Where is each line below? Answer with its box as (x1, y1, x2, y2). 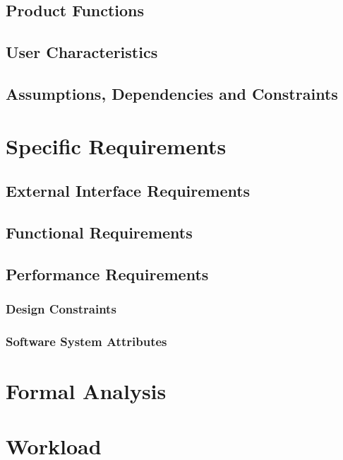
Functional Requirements (6, 221, 193, 243)
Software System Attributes (6, 332, 167, 350)
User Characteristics (6, 41, 158, 63)
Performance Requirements (6, 263, 209, 284)
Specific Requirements (6, 131, 227, 160)
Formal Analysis (6, 376, 167, 405)
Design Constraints (6, 299, 116, 317)
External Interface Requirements (6, 180, 251, 202)
